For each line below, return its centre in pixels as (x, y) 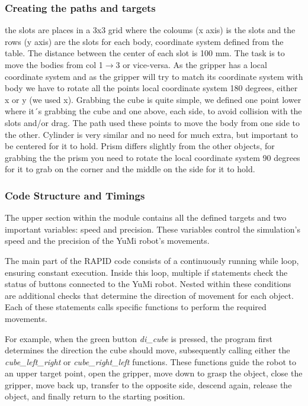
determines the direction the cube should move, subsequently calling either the (147, 350)
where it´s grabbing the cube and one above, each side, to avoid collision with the (153, 111)
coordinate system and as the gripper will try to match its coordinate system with (154, 76)
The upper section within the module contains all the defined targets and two (146, 217)
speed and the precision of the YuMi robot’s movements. (107, 241)
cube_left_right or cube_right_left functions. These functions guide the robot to (150, 361)
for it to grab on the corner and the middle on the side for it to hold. (130, 169)
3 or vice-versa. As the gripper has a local (191, 65)
